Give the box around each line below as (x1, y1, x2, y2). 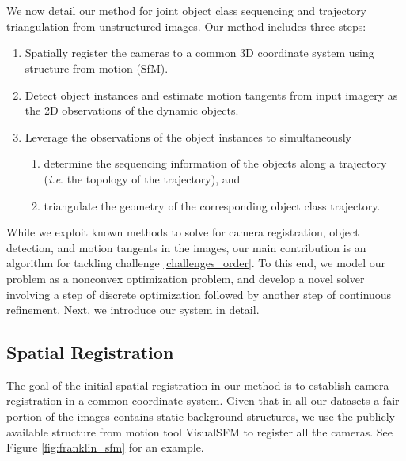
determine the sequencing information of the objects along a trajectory (44, 155, 387, 172)
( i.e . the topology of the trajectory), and (44, 170, 241, 187)
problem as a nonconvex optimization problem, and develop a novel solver (6, 270, 365, 286)
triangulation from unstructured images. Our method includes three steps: (6, 17, 366, 34)
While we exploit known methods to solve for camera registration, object (6, 224, 359, 240)
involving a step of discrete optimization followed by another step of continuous (6, 285, 392, 302)
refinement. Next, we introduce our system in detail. (6, 301, 260, 318)
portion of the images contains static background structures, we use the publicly (6, 408, 396, 425)
